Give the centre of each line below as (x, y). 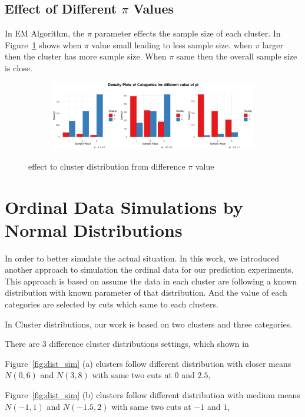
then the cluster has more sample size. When (86, 56)
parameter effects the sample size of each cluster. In (188, 33)
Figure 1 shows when (43, 44)
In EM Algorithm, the (45, 33)
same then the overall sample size (237, 56)
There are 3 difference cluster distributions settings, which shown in (127, 344)
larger (273, 44)
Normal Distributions (94, 229)
